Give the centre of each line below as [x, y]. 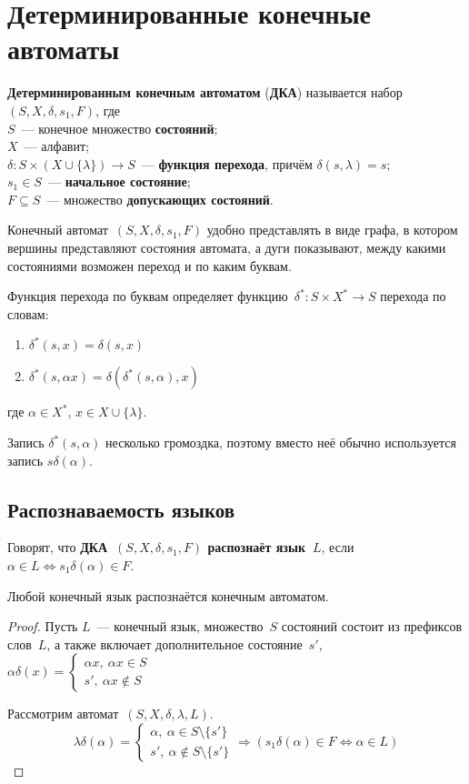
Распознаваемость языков [121, 509]
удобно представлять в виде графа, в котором [332, 230]
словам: [28, 313]
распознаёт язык [256, 547]
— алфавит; [56, 146]
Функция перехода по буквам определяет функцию [148, 296]
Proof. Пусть [43, 626]
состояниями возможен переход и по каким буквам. [150, 265]
